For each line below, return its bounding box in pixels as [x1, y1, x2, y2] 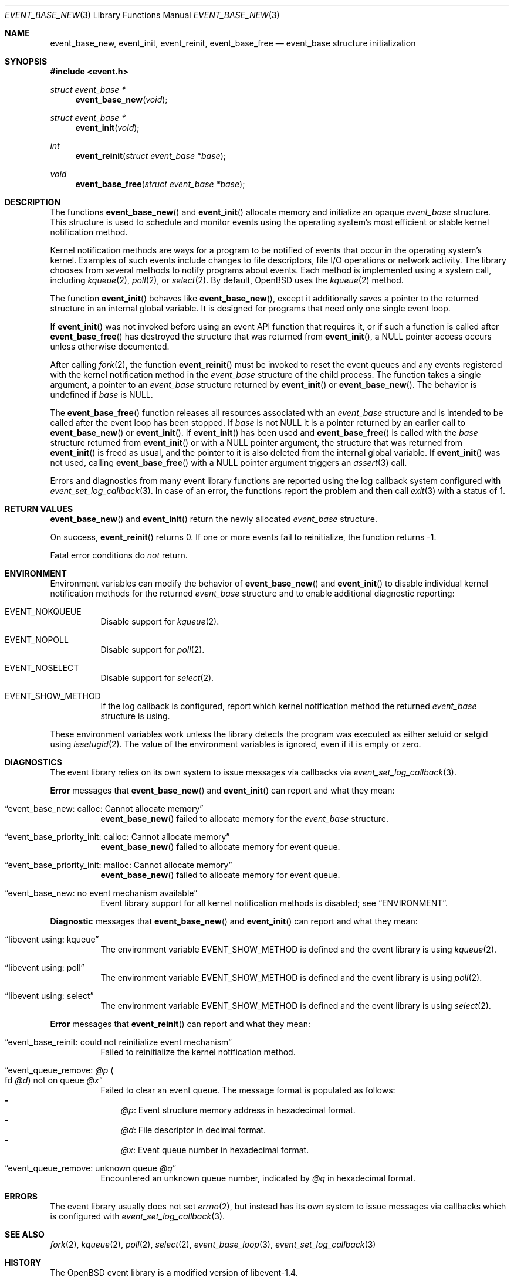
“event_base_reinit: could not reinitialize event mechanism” [5, 1037, 232, 1047]
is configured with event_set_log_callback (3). [50, 1211, 225, 1221]
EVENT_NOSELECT [5, 663, 79, 673]
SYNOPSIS [5, 56, 48, 66]
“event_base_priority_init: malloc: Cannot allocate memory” [5, 860, 232, 870]
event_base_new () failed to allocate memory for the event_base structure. [100, 814, 388, 823]
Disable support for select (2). [100, 673, 214, 683]
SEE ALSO [5, 1229, 45, 1239]
